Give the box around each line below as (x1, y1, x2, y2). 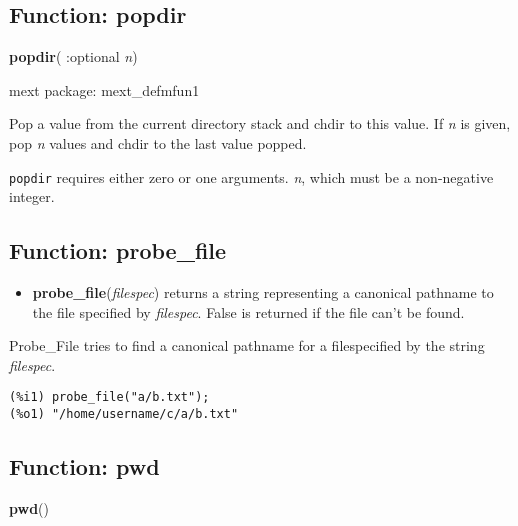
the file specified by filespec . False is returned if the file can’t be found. (32, 301, 465, 322)
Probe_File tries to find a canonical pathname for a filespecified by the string (9, 335, 485, 356)
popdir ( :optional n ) (9, 46, 138, 67)
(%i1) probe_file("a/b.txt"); (9, 390, 210, 405)
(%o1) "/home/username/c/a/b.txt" (9, 407, 239, 422)
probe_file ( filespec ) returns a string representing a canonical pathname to (32, 282, 494, 303)
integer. (9, 186, 55, 207)
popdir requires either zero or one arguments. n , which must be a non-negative (9, 166, 494, 187)
